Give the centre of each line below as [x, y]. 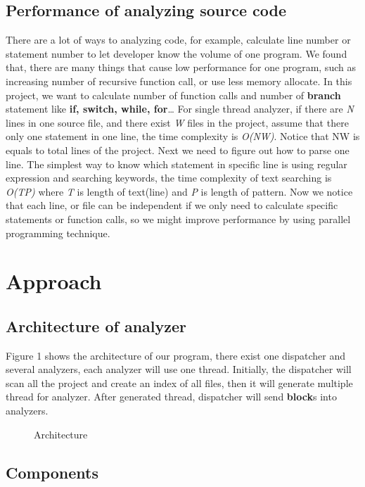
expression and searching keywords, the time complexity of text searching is [169, 178]
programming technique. [58, 233]
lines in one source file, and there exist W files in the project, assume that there [177, 122]
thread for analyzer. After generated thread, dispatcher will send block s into [171, 397]
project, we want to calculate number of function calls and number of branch [173, 95]
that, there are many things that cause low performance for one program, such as [181, 67]
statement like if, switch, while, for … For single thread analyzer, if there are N [180, 109]
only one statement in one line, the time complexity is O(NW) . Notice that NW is [183, 136]
